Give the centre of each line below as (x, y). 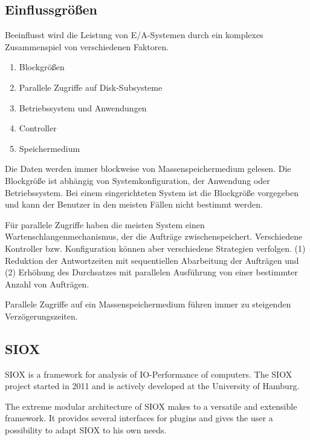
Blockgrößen (42, 67)
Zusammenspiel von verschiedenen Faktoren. (87, 46)
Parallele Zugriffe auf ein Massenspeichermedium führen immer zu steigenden (148, 304)
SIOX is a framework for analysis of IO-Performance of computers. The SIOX (149, 374)
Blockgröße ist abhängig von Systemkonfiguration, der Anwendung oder (137, 180)
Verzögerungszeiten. (41, 316)
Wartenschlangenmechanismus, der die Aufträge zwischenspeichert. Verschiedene (154, 236)
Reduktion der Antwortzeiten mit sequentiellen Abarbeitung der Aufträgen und (152, 260)
